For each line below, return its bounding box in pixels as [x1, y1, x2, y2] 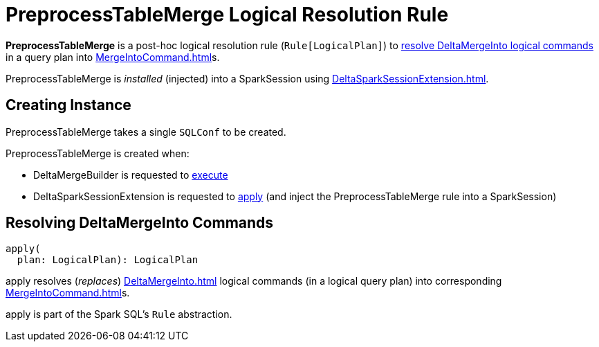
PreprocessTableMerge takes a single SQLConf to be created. [6, 125, 286, 138]
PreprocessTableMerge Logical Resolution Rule [6, 3, 449, 26]
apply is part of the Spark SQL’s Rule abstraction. [6, 308, 232, 321]
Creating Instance [6, 96, 131, 114]
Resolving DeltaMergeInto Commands [6, 214, 274, 232]
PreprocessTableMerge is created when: [6, 147, 190, 159]
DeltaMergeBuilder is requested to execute [33, 168, 228, 181]
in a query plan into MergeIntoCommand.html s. [6, 51, 220, 63]
